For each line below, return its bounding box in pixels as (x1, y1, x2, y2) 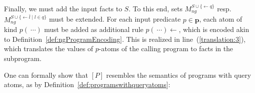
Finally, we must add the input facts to (4, 3, 122, 13)
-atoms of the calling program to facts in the (98, 43, 233, 54)
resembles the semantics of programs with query (106, 69, 251, 80)
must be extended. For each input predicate (49, 14, 181, 24)
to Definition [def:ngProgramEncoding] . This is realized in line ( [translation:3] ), (4, 33, 246, 44)
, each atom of (199, 14, 242, 24)
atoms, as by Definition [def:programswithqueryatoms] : (4, 79, 170, 90)
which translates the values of (4, 43, 94, 54)
